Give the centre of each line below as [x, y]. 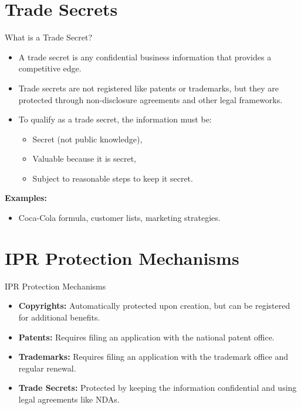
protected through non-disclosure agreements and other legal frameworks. [150, 99]
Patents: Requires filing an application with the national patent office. [146, 337]
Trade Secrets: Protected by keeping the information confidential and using [158, 388]
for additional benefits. [59, 317]
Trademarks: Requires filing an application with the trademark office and [153, 357]
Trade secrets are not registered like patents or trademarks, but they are [149, 88]
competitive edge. [50, 68]
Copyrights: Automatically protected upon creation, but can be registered [154, 306]
